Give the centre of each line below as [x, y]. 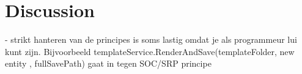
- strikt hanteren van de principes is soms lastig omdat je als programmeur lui [151, 39]
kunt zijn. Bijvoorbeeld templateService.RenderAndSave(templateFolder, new [150, 51]
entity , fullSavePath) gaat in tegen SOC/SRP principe [108, 63]
